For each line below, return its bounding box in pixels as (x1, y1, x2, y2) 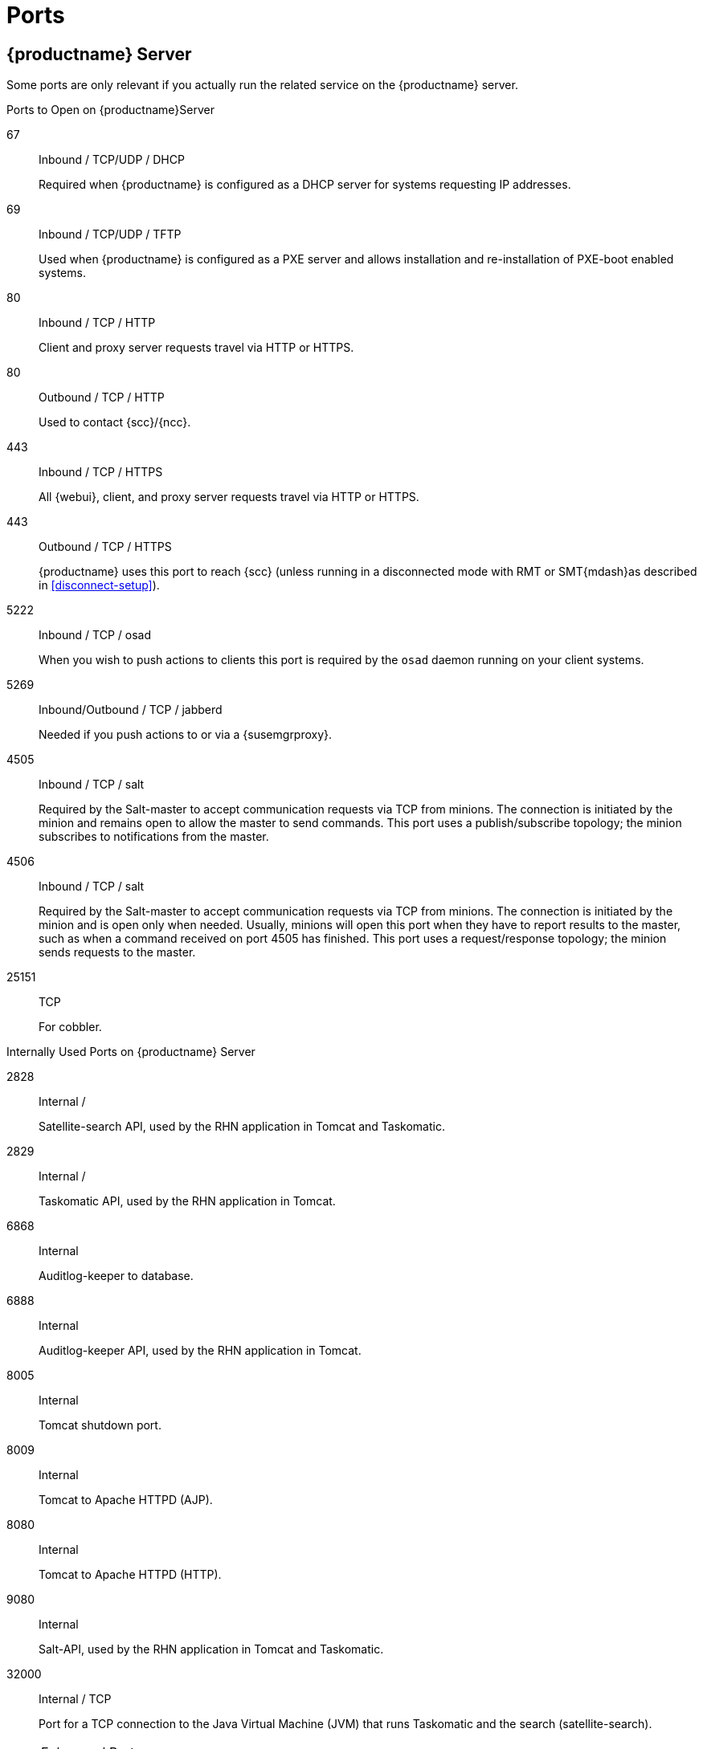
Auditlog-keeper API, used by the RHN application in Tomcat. (39, 1343, 362, 1358)
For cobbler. (39, 1020, 102, 1034)
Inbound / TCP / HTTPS (39, 465, 163, 479)
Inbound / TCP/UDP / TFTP (39, 227, 182, 242)
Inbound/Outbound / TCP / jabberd (39, 703, 223, 717)
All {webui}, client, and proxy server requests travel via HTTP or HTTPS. (39, 490, 419, 504)
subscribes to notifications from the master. (39, 830, 269, 844)
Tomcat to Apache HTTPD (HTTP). (39, 1568, 222, 1582)
